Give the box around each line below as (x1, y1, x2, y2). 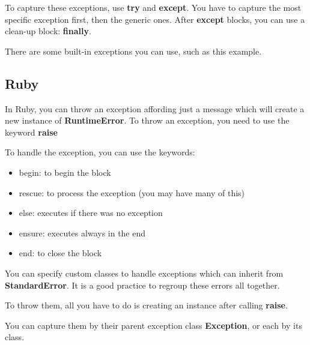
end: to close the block (19, 247, 102, 259)
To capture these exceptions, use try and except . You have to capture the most (5, 1, 302, 13)
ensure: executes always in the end (19, 226, 146, 239)
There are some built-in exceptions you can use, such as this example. (5, 44, 262, 57)
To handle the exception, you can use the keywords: (5, 146, 195, 158)
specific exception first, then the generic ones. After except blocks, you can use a (5, 13, 305, 25)
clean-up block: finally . (5, 25, 91, 37)
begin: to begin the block (19, 166, 111, 178)
